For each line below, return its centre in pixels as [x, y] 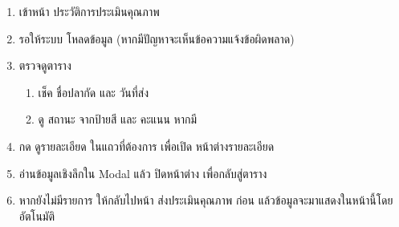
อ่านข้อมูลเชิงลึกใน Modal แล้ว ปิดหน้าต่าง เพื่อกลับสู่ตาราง [143, 173]
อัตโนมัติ [37, 215]
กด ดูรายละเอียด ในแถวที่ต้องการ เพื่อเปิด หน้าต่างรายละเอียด [147, 146]
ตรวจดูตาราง [45, 65]
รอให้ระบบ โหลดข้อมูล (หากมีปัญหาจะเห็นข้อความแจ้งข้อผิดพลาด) [157, 38]
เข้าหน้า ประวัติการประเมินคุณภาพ [89, 11]
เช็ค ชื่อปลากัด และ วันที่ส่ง [94, 92]
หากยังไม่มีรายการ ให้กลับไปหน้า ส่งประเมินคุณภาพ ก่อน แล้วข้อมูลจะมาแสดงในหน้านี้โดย [206, 200]
